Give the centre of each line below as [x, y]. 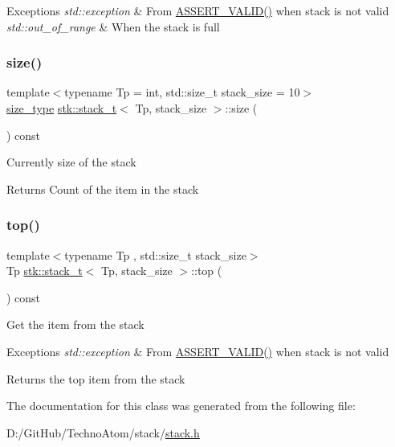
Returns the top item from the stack [96, 378]
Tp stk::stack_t [45, 271]
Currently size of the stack [71, 162]
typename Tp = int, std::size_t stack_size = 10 [182, 92]
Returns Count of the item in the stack [103, 189]
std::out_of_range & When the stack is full [113, 26]
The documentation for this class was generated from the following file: [181, 406]
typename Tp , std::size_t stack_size [155, 254]
